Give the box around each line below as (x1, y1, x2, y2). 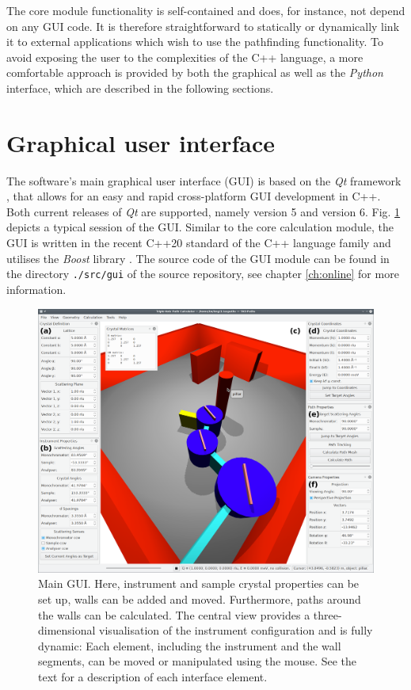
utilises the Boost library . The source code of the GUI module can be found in (6, 250, 390, 266)
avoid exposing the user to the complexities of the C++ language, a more (6, 48, 363, 65)
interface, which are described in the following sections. (6, 79, 274, 96)
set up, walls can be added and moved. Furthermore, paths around (38, 591, 361, 607)
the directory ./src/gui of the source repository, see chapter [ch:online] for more (6, 265, 399, 282)
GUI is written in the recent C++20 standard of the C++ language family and (6, 234, 391, 251)
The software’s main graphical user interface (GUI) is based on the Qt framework (6, 172, 401, 189)
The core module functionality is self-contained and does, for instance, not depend (6, 2, 405, 18)
